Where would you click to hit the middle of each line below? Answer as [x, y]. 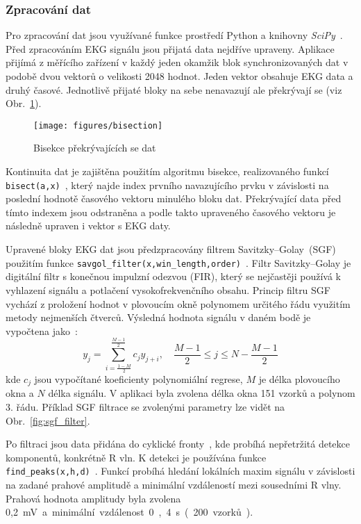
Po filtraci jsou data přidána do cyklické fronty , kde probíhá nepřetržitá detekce [178, 444]
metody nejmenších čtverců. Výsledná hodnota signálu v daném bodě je [158, 317]
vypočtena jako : [42, 330]
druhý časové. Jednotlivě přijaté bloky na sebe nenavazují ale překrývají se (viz [174, 89]
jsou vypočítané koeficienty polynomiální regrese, [138, 378]
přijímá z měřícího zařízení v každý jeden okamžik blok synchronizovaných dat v [177, 62]
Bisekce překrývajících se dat [95, 148]
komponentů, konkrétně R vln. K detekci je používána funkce [136, 457]
